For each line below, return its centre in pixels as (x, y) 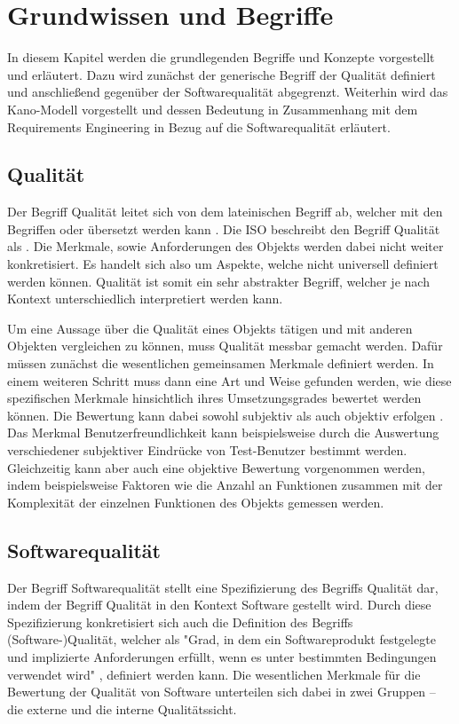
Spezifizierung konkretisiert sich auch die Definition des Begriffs (180, 622)
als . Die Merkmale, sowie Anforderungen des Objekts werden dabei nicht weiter (226, 246)
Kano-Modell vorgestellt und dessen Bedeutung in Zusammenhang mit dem (213, 109)
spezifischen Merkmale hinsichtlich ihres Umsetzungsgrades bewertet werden (214, 398)
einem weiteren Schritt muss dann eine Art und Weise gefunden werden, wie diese (229, 380)
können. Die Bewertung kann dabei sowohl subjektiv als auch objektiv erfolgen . (226, 415)
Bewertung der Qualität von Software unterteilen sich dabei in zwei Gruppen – (222, 692)
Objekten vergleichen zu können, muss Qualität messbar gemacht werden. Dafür (225, 346)
